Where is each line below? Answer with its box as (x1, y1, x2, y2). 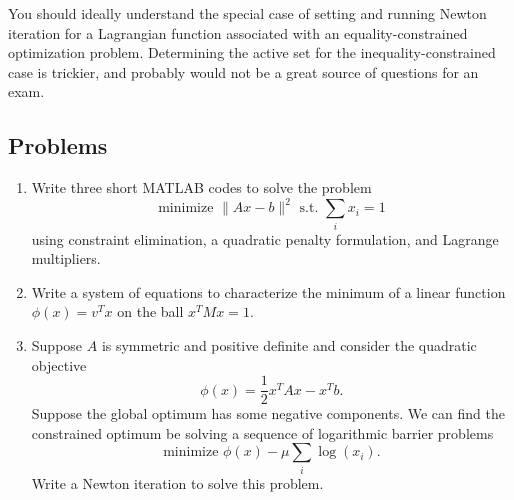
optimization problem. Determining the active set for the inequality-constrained (8, 42, 496, 63)
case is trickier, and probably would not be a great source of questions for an (8, 61, 479, 82)
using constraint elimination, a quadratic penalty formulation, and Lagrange (31, 228, 499, 249)
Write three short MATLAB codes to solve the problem (31, 177, 372, 198)
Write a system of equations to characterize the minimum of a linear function (31, 281, 506, 302)
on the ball (117, 301, 184, 322)
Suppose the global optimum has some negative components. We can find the (31, 403, 505, 424)
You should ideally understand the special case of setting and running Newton (8, 3, 487, 23)
